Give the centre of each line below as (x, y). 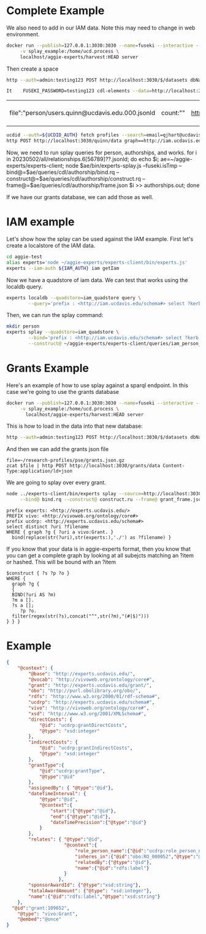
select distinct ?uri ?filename (48, 527)
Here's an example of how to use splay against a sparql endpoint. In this (97, 385)
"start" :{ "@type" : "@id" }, (83, 811)
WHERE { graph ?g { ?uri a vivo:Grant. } (60, 532)
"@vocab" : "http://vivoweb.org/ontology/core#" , (92, 680)
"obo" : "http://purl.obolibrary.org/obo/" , (85, 691)
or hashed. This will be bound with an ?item (61, 562)
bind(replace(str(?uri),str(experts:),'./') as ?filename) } (92, 538)
